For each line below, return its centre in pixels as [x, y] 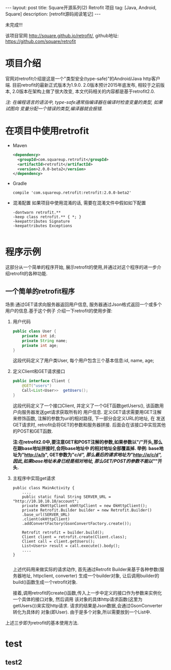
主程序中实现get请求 [34, 478]
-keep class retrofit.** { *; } [47, 217]
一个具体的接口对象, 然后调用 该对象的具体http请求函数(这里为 [77, 599]
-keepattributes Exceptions [42, 226]
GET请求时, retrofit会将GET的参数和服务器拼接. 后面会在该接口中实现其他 [89, 424]
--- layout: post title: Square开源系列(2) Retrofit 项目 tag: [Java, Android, [81, 8]
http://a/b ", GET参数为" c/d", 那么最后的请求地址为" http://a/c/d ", [93, 454]
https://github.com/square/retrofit [41, 41]
